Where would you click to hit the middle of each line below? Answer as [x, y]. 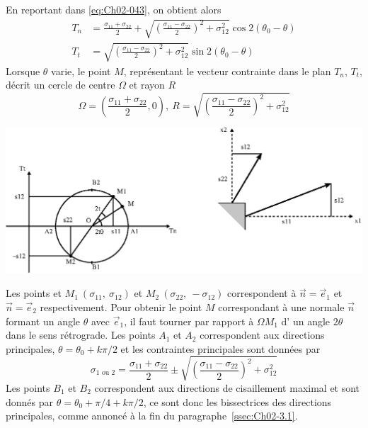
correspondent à [262, 293]
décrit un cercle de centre [61, 85]
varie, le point [81, 71]
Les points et [34, 293]
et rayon [147, 85]
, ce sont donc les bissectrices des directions [237, 401]
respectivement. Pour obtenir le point [121, 307]
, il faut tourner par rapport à [189, 321]
